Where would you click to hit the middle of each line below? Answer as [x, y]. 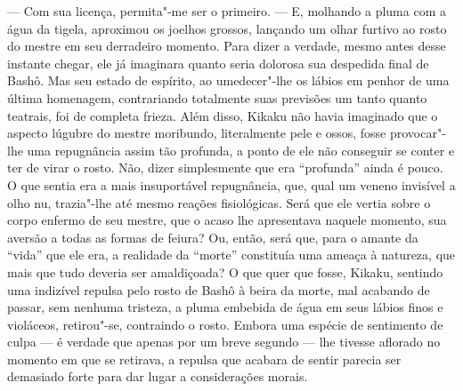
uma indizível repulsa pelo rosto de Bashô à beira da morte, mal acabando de [219, 289]
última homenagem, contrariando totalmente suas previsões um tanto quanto [217, 97]
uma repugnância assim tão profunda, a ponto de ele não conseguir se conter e [241, 150]
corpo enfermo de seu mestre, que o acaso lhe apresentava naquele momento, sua [227, 220]
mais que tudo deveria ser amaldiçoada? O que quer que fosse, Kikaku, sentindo [225, 271]
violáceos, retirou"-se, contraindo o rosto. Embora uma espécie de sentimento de [225, 324]
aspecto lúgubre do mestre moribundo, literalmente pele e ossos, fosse [197, 133]
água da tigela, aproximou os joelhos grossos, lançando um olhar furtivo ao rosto [227, 28]
